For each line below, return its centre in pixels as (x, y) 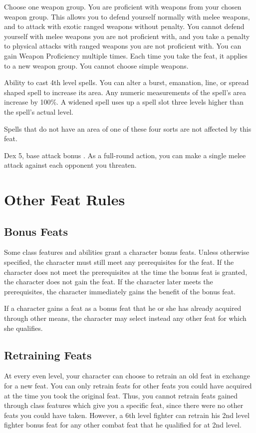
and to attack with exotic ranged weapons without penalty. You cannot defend (124, 26)
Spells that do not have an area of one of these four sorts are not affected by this (128, 128)
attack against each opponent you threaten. (70, 165)
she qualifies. (23, 328)
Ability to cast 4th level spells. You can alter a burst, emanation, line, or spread (127, 82)
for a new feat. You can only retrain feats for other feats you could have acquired (128, 386)
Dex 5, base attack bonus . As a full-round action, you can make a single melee (125, 155)
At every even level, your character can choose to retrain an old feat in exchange (127, 376)
